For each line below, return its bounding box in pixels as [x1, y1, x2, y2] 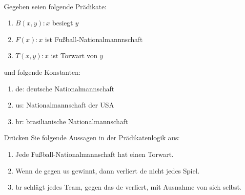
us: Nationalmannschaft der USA [15, 100, 114, 110]
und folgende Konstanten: [4, 66, 81, 77]
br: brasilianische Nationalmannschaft [15, 116, 128, 126]
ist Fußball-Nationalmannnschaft [45, 34, 143, 44]
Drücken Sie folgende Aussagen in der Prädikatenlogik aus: [4, 132, 180, 143]
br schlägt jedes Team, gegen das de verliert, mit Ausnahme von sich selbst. [15, 182, 242, 192]
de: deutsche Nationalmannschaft [15, 83, 115, 93]
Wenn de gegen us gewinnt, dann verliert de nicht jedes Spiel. [15, 165, 200, 175]
